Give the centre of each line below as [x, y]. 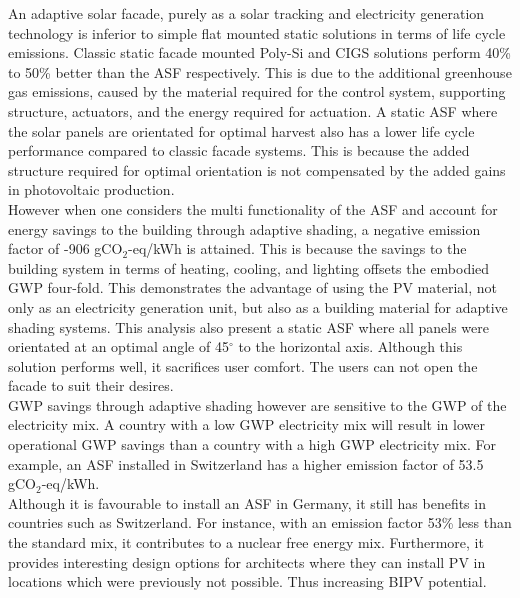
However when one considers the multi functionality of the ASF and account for [253, 208]
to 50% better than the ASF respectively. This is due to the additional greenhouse [260, 71]
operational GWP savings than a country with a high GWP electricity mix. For [252, 444]
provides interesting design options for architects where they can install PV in [247, 561]
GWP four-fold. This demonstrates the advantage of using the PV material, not [252, 287]
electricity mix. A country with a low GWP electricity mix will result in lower [246, 424]
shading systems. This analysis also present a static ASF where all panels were [248, 326]
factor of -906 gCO [65, 248]
